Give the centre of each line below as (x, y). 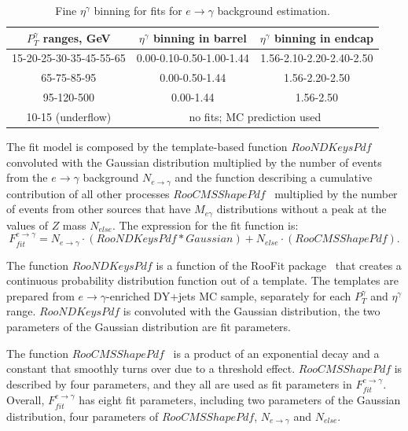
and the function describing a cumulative (274, 177)
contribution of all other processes (88, 193)
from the (27, 177)
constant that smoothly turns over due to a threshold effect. (151, 368)
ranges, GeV (77, 37)
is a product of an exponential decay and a (276, 353)
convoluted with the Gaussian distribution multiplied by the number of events (194, 162)
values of (27, 225)
